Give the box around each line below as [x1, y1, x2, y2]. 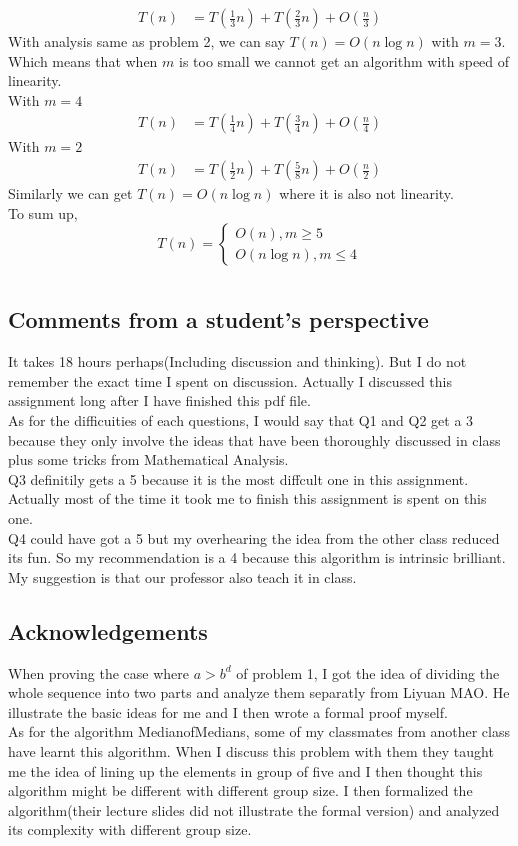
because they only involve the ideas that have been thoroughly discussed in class [8, 429, 501, 450]
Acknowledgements [8, 615, 208, 646]
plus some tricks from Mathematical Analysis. [8, 449, 289, 470]
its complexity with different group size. [8, 819, 252, 840]
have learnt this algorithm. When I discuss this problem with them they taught [8, 740, 494, 761]
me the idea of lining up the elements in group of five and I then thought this [8, 760, 483, 781]
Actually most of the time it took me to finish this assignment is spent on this [8, 488, 487, 509]
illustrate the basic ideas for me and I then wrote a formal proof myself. [8, 701, 448, 722]
